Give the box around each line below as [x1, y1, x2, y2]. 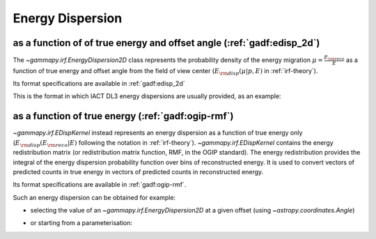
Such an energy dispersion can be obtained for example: [13, 193, 176, 201]
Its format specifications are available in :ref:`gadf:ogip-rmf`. [13, 180, 187, 189]
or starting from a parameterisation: [30, 219, 132, 227]
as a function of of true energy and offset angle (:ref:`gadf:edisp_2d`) [13, 37, 320, 49]
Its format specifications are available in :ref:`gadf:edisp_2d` [13, 79, 186, 88]
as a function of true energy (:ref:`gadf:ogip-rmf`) [13, 110, 234, 122]
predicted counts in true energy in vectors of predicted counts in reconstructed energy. [13, 167, 264, 176]
